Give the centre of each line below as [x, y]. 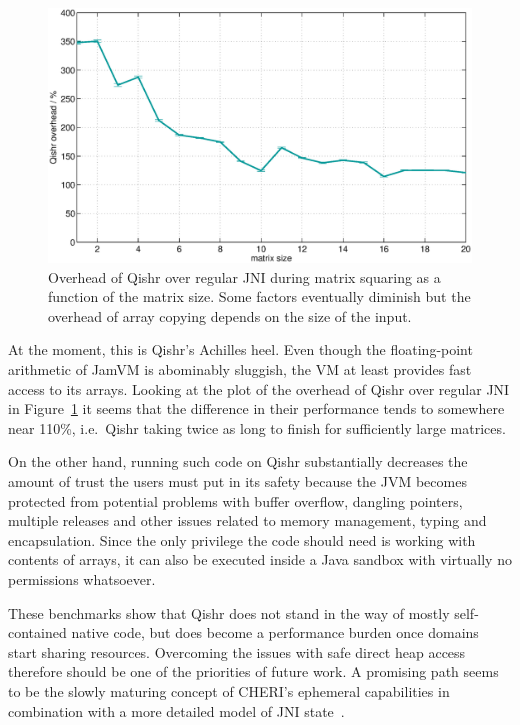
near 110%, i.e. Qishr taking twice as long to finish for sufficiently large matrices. [257, 427]
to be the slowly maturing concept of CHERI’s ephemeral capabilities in [229, 690]
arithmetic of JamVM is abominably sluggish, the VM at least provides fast [240, 369]
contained [37, 632]
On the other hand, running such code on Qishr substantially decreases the [238, 461]
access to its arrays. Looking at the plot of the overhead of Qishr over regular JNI [259, 388]
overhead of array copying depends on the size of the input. [230, 315]
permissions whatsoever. [82, 578]
